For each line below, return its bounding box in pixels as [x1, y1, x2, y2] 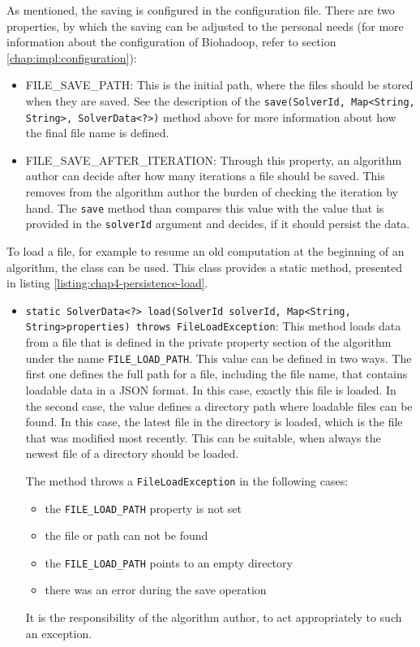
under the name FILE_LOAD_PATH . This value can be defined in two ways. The [25, 349, 412, 366]
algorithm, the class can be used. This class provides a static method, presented [6, 258, 403, 275]
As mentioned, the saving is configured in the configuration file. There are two [6, 2, 395, 18]
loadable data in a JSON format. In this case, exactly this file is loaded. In [25, 381, 396, 398]
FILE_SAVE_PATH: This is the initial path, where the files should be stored [25, 76, 414, 93]
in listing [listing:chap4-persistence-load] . [6, 274, 208, 291]
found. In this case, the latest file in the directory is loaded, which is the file [25, 413, 403, 430]
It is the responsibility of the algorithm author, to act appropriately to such [25, 609, 402, 626]
